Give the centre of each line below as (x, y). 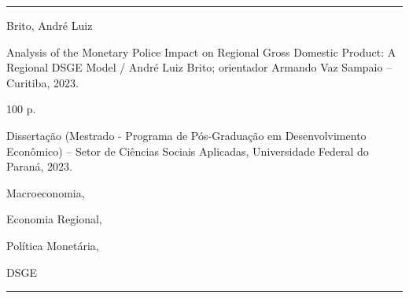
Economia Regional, (54, 219)
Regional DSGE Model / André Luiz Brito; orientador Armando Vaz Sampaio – (199, 67)
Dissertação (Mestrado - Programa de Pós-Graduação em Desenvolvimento (186, 135)
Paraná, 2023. (39, 166)
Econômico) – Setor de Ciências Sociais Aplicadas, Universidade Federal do (188, 151)
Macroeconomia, (46, 192)
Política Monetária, (53, 245)
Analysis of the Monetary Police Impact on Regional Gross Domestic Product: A (201, 52)
